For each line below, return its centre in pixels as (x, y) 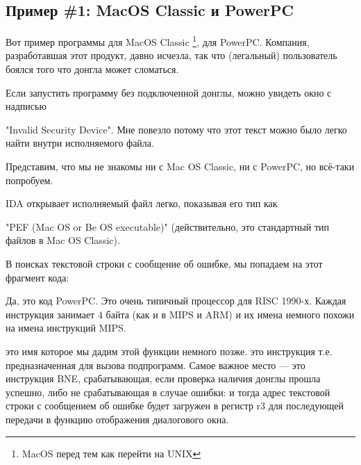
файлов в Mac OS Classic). (63, 240)
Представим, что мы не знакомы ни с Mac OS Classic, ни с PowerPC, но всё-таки (180, 166)
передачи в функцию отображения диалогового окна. (117, 419)
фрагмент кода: (37, 277)
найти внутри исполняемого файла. (80, 143)
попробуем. (30, 180)
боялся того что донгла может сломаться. (92, 69)
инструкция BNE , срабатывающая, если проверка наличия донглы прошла (163, 378)
